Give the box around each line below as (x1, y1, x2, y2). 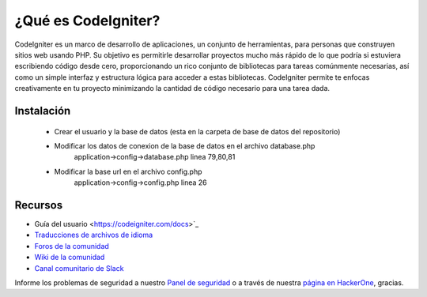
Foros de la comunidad (34, 241, 110, 250)
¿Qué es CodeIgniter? (14, 12, 161, 29)
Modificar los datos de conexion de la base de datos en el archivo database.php (54, 141, 316, 150)
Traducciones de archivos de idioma (34, 230, 153, 240)
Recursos (14, 198, 63, 212)
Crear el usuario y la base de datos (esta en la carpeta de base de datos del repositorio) (54, 126, 341, 136)
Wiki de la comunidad (34, 253, 105, 262)
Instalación (14, 103, 71, 118)
